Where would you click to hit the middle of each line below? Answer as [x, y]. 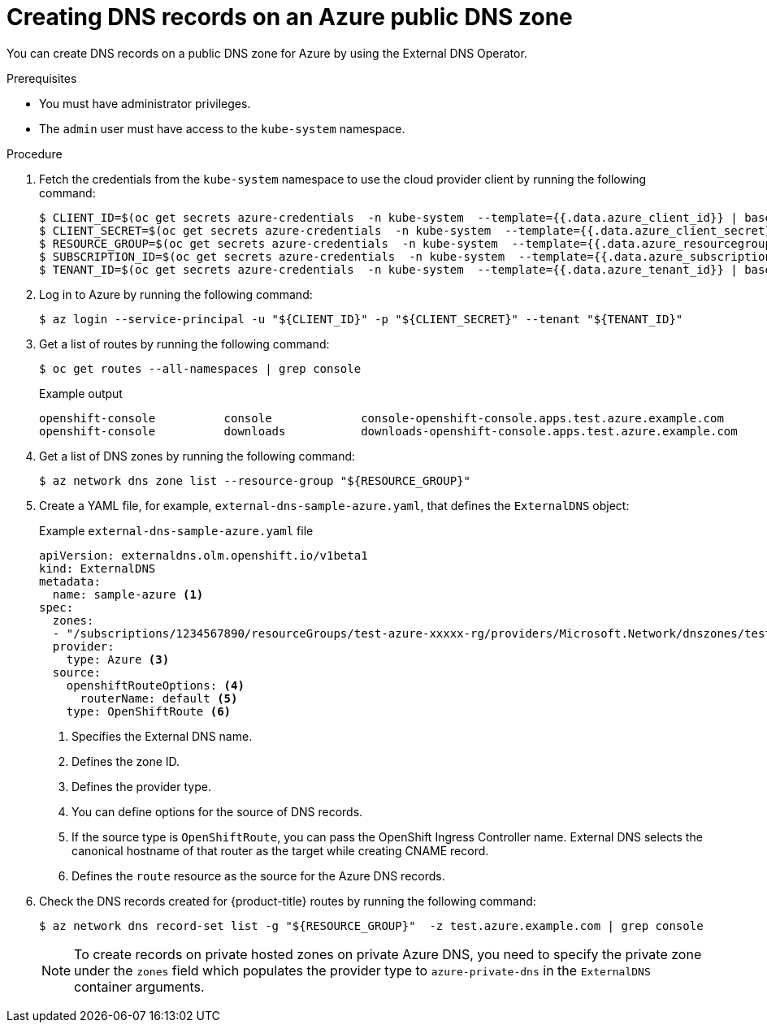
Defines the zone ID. [126, 761]
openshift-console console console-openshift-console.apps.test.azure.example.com [381, 418]
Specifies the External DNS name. [162, 736]
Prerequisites [42, 78]
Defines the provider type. [141, 786]
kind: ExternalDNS [97, 568]
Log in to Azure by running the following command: [176, 294]
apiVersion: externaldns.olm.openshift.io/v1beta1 [204, 555]
